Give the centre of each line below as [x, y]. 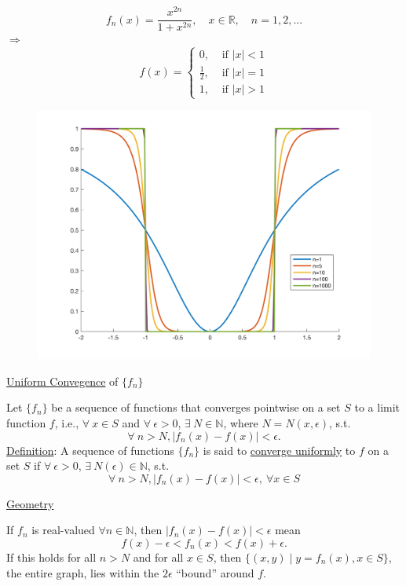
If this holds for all [51, 557]
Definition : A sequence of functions [90, 450]
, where [241, 423]
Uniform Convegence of [62, 381]
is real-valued [63, 530]
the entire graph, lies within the [83, 572]
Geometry [30, 503]
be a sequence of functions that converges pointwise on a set [196, 407]
